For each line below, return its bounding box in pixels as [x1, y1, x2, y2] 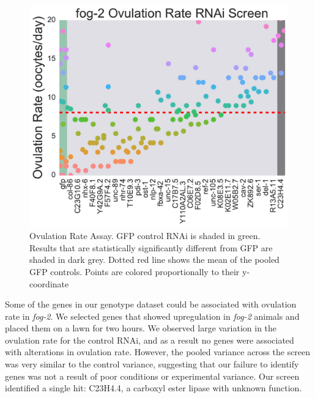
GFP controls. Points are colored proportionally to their [29, 265, 240, 278]
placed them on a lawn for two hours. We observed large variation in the [5, 322, 277, 334]
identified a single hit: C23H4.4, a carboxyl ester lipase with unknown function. [5, 381, 302, 394]
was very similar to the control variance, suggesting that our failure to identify [5, 358, 299, 370]
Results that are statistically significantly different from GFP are [29, 241, 273, 254]
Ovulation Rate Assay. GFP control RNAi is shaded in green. [29, 229, 261, 242]
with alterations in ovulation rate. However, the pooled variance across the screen [5, 345, 311, 358]
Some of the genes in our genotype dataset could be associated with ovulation [5, 298, 297, 311]
